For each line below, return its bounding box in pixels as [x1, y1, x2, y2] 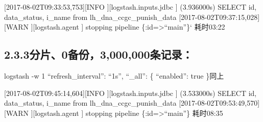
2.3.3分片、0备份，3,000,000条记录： [4, 46, 193, 62]
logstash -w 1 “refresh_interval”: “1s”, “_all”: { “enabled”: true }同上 [4, 70, 224, 81]
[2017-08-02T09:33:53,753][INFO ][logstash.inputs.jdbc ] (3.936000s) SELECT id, [4, 2, 257, 12]
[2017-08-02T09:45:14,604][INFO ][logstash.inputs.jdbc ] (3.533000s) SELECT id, [4, 87, 257, 98]
